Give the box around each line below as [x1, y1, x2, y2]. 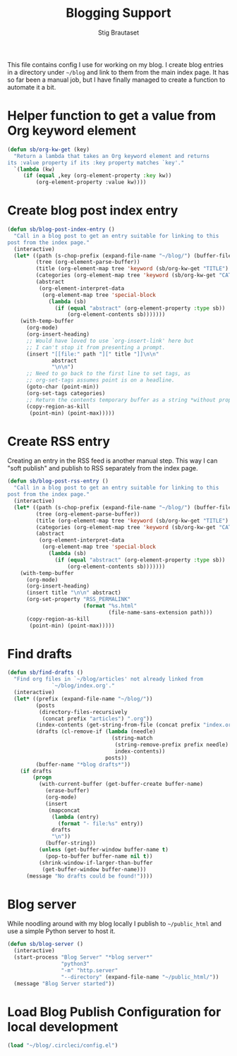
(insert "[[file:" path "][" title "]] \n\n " [25, 351, 159, 358]
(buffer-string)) [44, 839, 97, 847]
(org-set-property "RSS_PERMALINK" [25, 596, 131, 603]
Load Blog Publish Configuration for [7, 1004, 221, 1020]
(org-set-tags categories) [25, 389, 106, 396]
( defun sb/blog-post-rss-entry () [7, 478, 109, 485]
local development [7, 1019, 119, 1035]
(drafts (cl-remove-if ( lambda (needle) [35, 728, 157, 735]
